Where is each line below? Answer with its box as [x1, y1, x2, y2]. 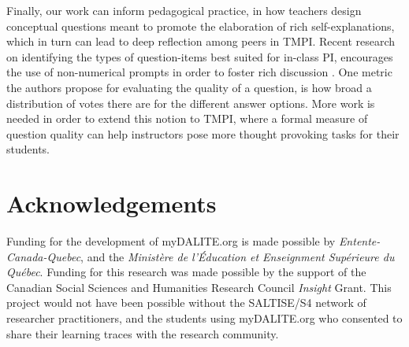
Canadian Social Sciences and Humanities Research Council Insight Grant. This [6, 279, 392, 295]
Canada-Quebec [6, 248, 81, 264]
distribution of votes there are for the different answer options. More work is [6, 94, 375, 111]
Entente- [338, 233, 381, 249]
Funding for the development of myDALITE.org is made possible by [6, 233, 336, 249]
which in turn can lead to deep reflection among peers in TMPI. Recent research [6, 33, 396, 50]
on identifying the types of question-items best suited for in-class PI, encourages [6, 48, 393, 65]
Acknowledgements [6, 187, 217, 220]
